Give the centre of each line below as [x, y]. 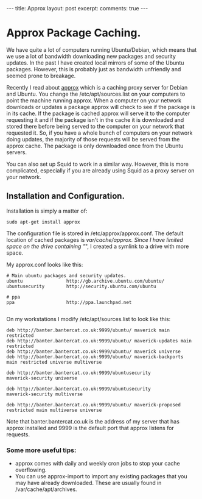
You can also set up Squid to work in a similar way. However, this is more [97, 164]
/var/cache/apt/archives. [46, 489]
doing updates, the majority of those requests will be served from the [93, 139]
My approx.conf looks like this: [45, 264]
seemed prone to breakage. [41, 76]
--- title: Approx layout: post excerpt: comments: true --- [77, 8]
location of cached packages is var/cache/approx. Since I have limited [95, 239]
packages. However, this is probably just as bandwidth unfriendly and [94, 69]
